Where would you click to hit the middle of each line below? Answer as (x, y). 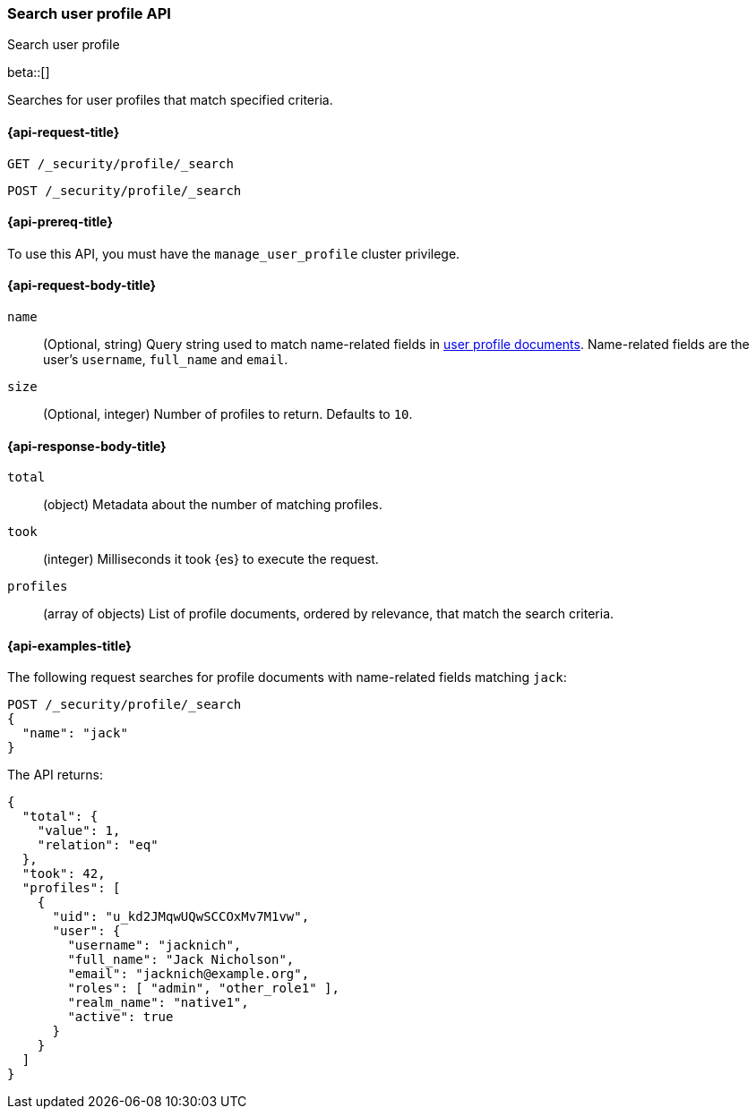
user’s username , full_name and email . (166, 360)
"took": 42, (64, 874)
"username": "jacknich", (155, 946)
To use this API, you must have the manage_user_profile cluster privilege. (234, 253)
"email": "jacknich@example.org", (189, 974)
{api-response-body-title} (87, 446)
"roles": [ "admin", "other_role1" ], (203, 988)
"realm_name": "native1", (158, 1003)
